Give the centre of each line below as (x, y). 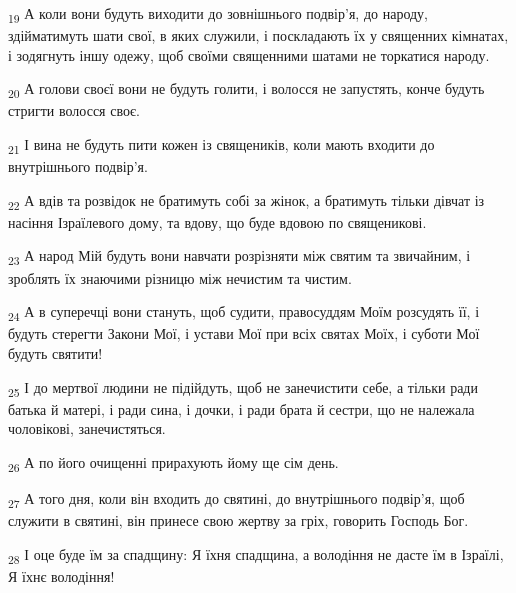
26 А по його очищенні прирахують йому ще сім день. (173, 463)
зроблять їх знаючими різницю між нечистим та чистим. (180, 277)
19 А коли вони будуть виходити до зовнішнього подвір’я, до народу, (218, 14)
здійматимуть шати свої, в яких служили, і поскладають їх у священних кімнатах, (258, 35)
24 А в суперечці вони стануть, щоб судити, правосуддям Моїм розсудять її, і (244, 312)
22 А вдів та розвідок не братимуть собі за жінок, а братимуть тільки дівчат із (246, 201)
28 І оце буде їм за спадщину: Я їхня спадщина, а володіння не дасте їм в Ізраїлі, (256, 555)
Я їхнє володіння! (61, 575)
